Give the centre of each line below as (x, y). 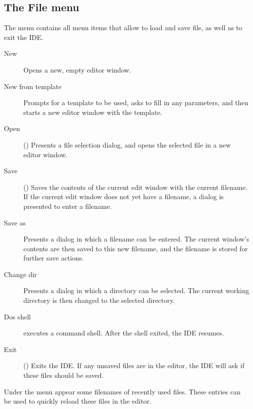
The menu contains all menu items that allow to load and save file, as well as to (123, 28)
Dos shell (18, 316)
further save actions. (54, 258)
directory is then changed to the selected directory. (99, 300)
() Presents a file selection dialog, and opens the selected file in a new (127, 144)
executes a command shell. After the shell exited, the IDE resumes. (124, 333)
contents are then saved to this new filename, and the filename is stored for (136, 248)
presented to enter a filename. (68, 206)
